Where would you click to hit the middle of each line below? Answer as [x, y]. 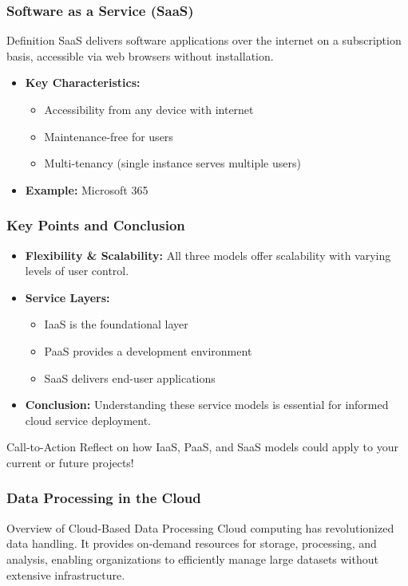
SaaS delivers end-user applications [130, 378]
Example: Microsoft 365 [87, 189]
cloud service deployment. [88, 420]
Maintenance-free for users [109, 136]
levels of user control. [77, 271]
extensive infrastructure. [66, 574]
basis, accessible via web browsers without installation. [140, 55]
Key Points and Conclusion [96, 225]
